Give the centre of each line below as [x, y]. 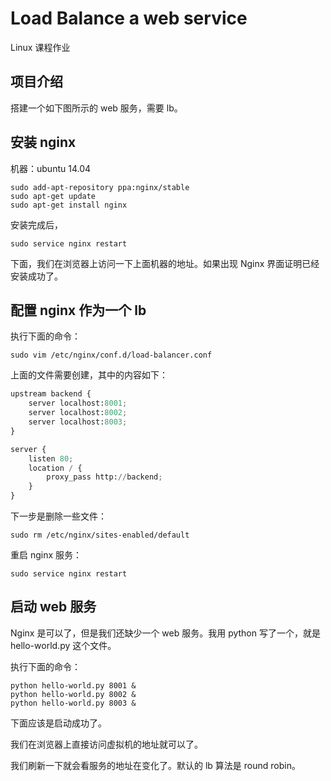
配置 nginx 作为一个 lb [78, 310]
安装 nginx [43, 142]
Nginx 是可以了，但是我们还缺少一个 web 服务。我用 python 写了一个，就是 [165, 633]
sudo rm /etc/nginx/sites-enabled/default [100, 535]
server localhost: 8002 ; [78, 413]
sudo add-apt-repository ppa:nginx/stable [100, 187]
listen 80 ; [51, 458]
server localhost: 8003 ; [78, 422]
